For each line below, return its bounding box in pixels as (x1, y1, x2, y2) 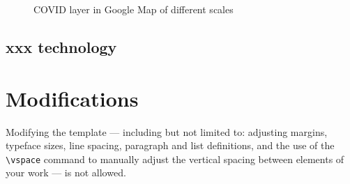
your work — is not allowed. (6, 165, 126, 180)
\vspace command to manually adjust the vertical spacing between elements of (6, 151, 344, 166)
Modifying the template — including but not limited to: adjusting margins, (6, 124, 328, 139)
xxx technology (6, 36, 117, 57)
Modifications (6, 84, 139, 112)
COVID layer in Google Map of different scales (33, 2, 234, 16)
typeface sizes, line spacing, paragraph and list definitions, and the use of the (6, 138, 335, 153)
